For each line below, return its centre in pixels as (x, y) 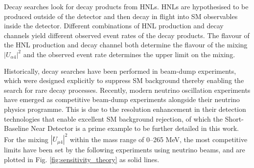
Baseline (16, 128)
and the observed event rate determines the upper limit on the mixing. (129, 54)
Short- (234, 118)
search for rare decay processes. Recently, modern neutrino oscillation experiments (127, 90)
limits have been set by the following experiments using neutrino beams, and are (125, 150)
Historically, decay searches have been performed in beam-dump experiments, (120, 71)
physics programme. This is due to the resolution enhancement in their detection (125, 109)
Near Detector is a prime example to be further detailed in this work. (135, 128)
